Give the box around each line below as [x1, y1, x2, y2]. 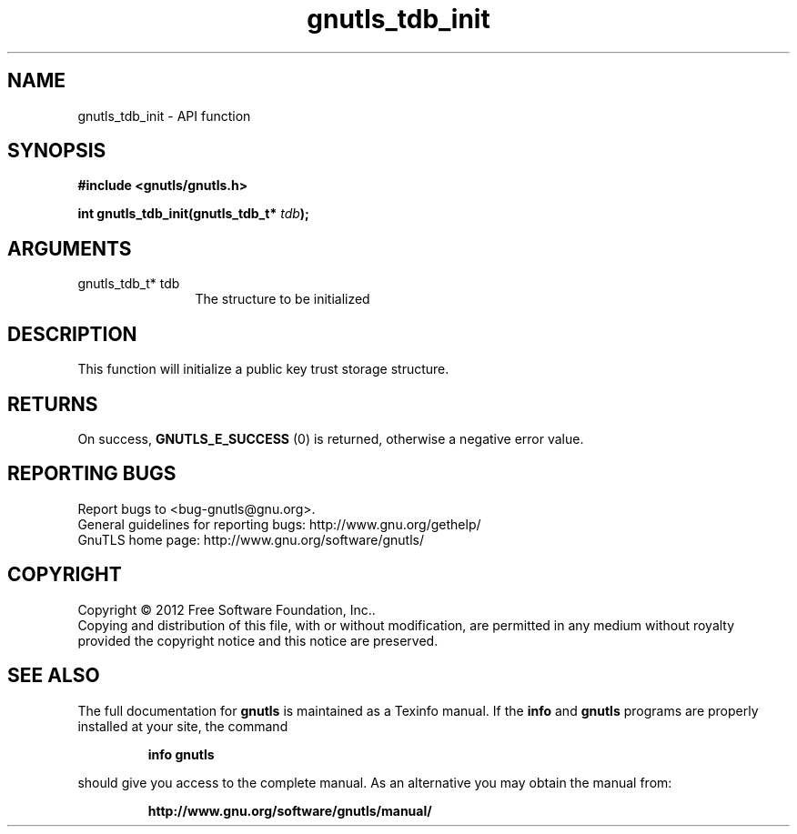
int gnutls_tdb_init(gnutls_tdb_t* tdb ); [77, 206, 309, 222]
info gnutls [147, 746, 215, 762]
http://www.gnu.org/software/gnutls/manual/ [147, 802, 432, 819]
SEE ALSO [7, 664, 100, 688]
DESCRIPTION [7, 322, 137, 346]
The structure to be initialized [195, 291, 370, 307]
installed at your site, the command [77, 718, 288, 734]
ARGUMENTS [7, 236, 132, 260]
